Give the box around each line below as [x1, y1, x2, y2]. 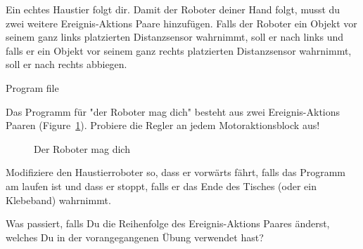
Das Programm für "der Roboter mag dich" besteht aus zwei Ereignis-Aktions [6, 104, 340, 119]
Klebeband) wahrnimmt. [6, 192, 111, 207]
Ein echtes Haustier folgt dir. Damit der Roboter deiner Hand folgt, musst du [6, 2, 340, 16]
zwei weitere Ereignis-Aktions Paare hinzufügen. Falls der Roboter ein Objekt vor [6, 15, 357, 30]
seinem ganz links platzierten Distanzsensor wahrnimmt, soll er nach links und [6, 29, 343, 44]
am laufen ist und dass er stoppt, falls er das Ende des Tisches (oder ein [6, 178, 317, 193]
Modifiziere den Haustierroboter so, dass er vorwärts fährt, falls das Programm [6, 165, 345, 180]
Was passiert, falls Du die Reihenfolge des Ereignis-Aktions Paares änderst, [6, 216, 330, 231]
